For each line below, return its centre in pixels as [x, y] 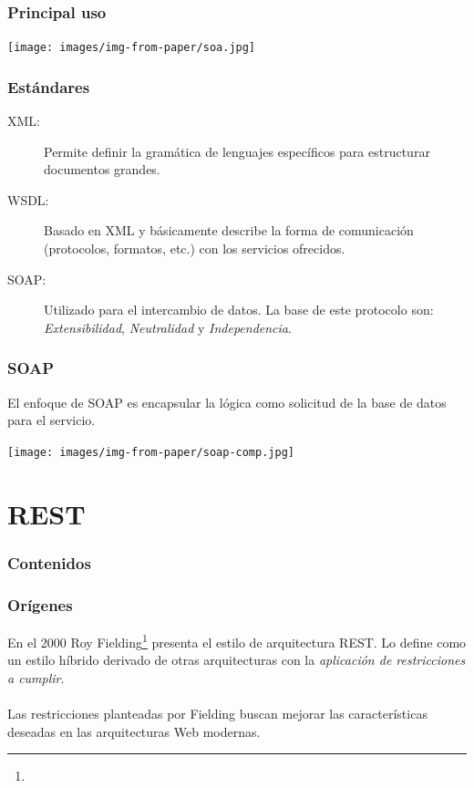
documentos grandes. [102, 169]
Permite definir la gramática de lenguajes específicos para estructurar [237, 151]
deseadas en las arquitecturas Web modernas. [134, 731]
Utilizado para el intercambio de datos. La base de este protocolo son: [239, 310]
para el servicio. [52, 420]
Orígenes [40, 604]
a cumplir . [36, 677]
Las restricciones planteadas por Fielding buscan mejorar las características [217, 713]
